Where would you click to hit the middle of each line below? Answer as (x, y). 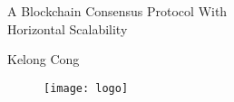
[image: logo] (86, 88)
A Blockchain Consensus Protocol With (117, 11)
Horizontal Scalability (68, 28)
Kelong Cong (44, 59)
